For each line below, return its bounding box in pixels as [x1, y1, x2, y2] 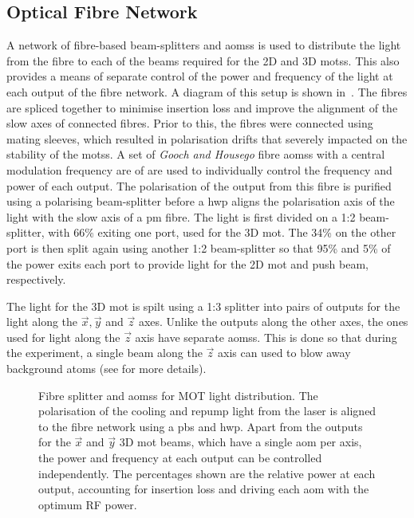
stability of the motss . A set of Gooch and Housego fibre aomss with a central [6, 146, 385, 163]
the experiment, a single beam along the [6, 344, 203, 361]
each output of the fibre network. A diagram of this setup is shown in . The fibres [6, 83, 408, 100]
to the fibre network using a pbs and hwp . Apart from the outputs [38, 418, 363, 434]
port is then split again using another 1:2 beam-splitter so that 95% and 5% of [6, 239, 391, 256]
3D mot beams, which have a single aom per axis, [119, 434, 362, 450]
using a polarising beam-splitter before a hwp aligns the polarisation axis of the [6, 193, 395, 210]
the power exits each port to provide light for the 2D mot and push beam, [6, 255, 369, 272]
